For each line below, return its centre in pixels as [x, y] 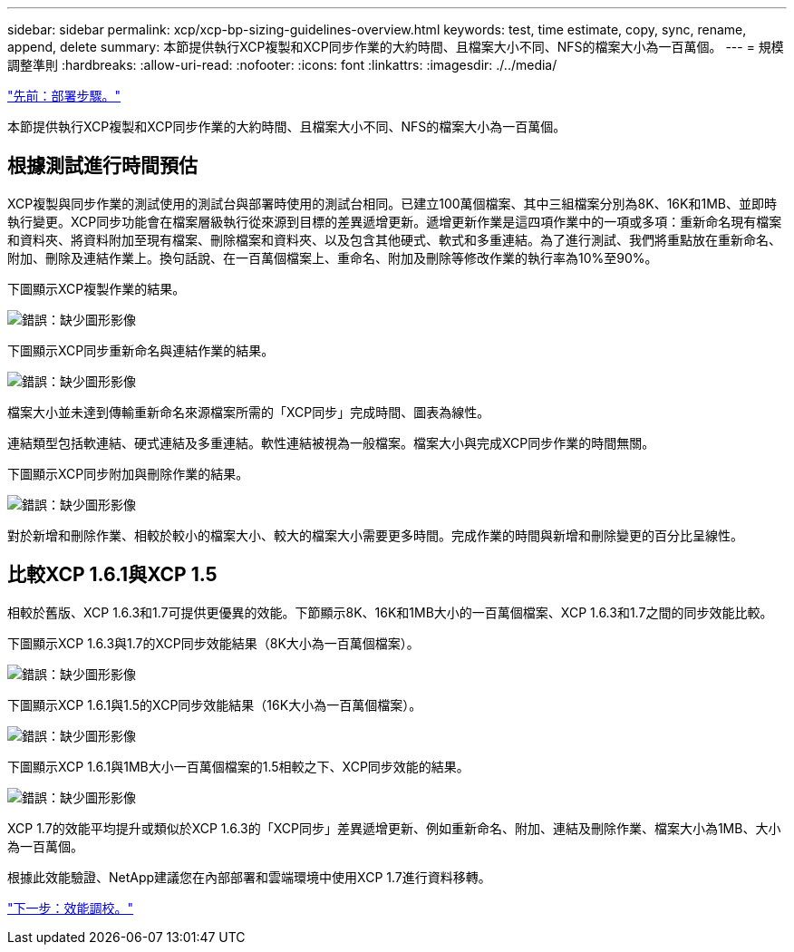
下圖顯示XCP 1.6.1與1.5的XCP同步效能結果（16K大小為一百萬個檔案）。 [215, 704]
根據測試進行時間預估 [102, 166]
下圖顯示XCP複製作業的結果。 [97, 288]
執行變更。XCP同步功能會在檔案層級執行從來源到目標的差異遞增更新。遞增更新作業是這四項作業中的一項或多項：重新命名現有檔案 [395, 221]
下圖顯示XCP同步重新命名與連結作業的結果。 [141, 350]
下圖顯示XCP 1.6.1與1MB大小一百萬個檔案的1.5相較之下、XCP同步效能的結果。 [238, 766]
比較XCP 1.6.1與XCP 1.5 [112, 575]
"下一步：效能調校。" [71, 908]
